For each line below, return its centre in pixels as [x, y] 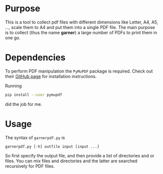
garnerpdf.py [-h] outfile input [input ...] [52, 147]
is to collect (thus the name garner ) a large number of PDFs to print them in [81, 32]
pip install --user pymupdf [34, 95]
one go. [13, 38]
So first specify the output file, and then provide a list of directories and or [80, 155]
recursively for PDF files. [30, 166]
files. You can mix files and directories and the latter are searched [71, 161]
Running [13, 86]
